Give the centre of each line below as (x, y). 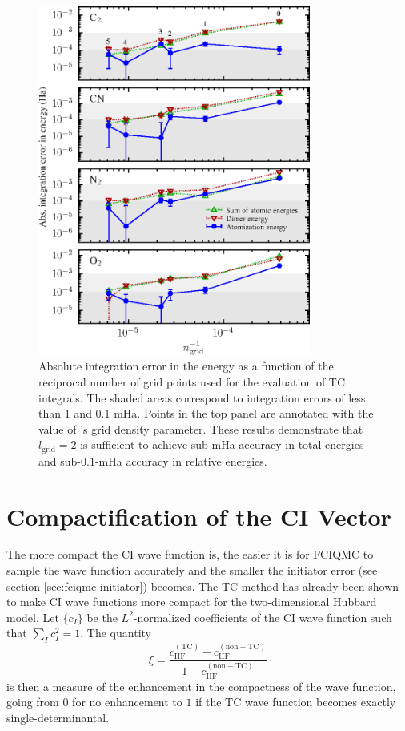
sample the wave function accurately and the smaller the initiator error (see (192, 570)
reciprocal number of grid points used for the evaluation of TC (192, 381)
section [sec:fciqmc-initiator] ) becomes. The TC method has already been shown (203, 586)
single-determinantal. (58, 717)
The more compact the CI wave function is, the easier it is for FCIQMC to (190, 554)
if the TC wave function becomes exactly (296, 702)
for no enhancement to (127, 702)
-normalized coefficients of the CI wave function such (263, 617)
